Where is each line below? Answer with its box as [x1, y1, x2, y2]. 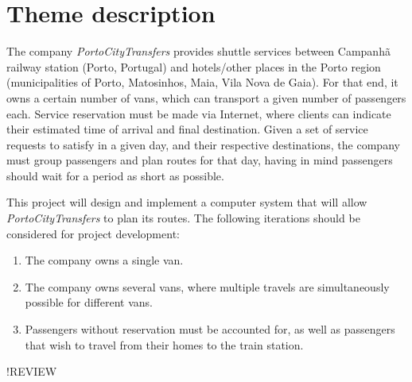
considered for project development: [6, 225, 180, 241]
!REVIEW [6, 363, 57, 380]
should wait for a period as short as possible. [6, 167, 224, 183]
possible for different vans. [25, 294, 153, 311]
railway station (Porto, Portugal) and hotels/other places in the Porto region [6, 58, 381, 75]
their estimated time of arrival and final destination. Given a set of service [6, 121, 368, 137]
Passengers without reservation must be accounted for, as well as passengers [25, 321, 395, 338]
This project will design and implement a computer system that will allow [6, 194, 367, 210]
